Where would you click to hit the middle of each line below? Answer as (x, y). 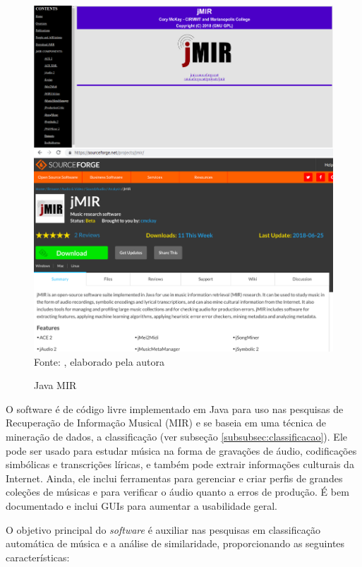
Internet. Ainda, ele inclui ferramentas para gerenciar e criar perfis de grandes (174, 478)
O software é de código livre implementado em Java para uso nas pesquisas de (175, 408)
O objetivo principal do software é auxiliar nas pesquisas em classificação (163, 529)
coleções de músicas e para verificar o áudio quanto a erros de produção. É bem (177, 492)
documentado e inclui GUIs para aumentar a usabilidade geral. (141, 506)
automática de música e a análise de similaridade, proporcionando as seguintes (175, 543)
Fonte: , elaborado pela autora (99, 361)
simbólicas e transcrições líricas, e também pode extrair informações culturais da (180, 464)
